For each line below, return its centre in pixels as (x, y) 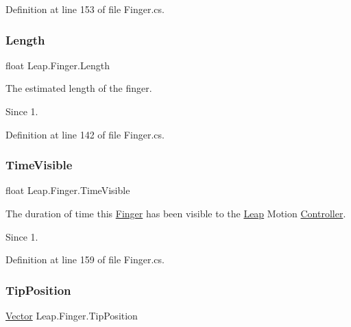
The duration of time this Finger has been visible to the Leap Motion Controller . (176, 213)
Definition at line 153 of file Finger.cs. (85, 9)
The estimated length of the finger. (79, 88)
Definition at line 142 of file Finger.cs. (85, 134)
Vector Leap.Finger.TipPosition (72, 315)
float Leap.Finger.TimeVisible (68, 190)
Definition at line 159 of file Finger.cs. (85, 259)
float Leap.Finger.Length (58, 65)
